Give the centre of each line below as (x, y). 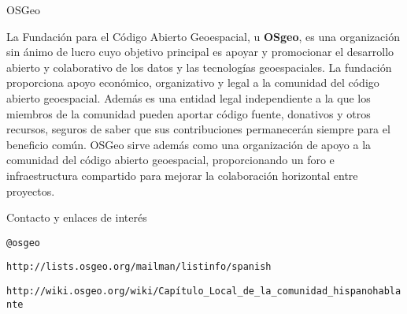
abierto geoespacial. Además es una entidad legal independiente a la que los (189, 97)
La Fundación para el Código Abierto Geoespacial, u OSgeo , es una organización (203, 36)
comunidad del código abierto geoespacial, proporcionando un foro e (170, 160)
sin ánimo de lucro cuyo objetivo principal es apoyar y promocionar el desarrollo (200, 52)
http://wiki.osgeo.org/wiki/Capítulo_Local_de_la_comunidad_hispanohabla (204, 292)
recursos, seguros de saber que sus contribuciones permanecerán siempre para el (198, 129)
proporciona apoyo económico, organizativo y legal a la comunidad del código (193, 82)
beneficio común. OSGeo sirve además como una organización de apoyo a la (189, 144)
